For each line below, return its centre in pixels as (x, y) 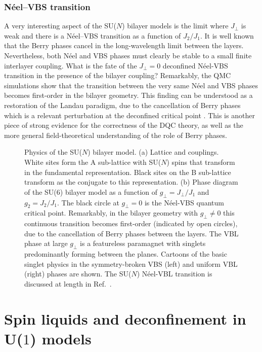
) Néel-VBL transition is (174, 274)
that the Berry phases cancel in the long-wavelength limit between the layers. (124, 45)
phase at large (46, 243)
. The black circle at (88, 202)
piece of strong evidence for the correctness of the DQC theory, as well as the (124, 125)
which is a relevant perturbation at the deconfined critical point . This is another (129, 115)
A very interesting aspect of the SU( (60, 26)
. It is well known (227, 35)
